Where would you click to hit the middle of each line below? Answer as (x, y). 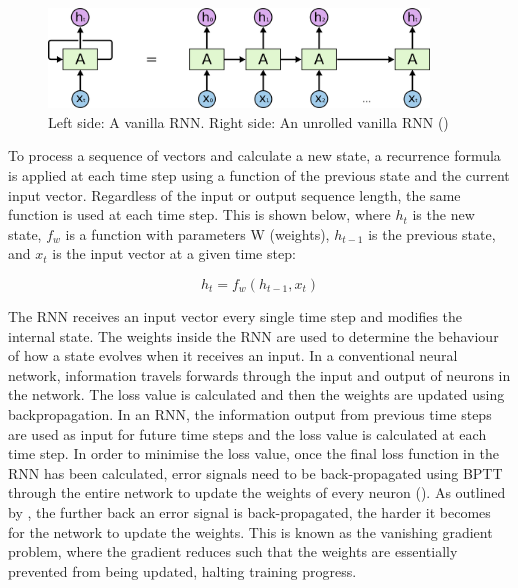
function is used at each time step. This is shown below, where (199, 214)
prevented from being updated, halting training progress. (182, 570)
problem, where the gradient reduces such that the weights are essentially (233, 551)
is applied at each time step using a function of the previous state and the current (259, 175)
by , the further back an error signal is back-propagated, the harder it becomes (249, 511)
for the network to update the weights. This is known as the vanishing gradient (250, 531)
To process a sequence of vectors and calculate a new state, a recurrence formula (254, 155)
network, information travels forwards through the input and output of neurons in (259, 374)
